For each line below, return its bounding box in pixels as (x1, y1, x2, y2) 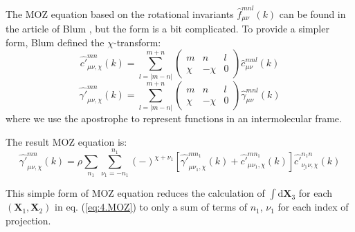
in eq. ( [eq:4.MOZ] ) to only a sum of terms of (55, 200, 247, 214)
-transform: (113, 35, 161, 49)
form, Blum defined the (6, 35, 104, 49)
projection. (6, 213, 51, 227)
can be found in (279, 6, 346, 21)
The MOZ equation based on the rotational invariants (6, 6, 234, 21)
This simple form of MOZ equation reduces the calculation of (6, 186, 265, 200)
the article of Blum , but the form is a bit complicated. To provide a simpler (6, 21, 329, 36)
